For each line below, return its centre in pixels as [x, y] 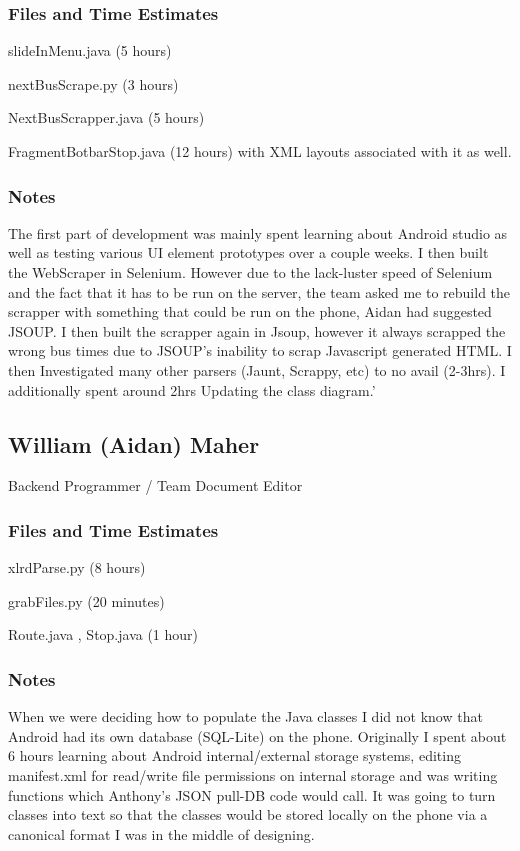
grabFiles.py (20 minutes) [86, 600]
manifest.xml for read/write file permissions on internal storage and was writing [253, 774]
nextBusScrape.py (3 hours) [93, 83]
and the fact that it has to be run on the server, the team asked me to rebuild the [259, 291]
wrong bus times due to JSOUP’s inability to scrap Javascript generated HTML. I [260, 350]
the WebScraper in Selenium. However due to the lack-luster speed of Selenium [250, 272]
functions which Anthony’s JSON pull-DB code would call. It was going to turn [252, 794]
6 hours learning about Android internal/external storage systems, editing [234, 755]
